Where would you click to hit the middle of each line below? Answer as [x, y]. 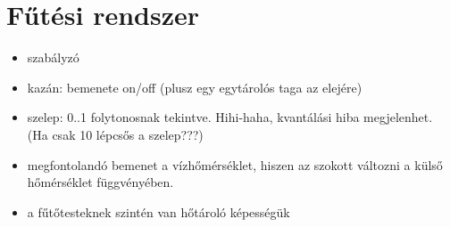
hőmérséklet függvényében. [100, 182]
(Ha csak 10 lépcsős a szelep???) [115, 134]
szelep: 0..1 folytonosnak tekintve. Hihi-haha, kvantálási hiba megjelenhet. [230, 117]
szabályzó [53, 57]
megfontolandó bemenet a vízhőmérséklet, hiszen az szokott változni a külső [235, 164]
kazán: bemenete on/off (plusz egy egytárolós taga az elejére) [195, 87]
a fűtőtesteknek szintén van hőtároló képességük [158, 211]
